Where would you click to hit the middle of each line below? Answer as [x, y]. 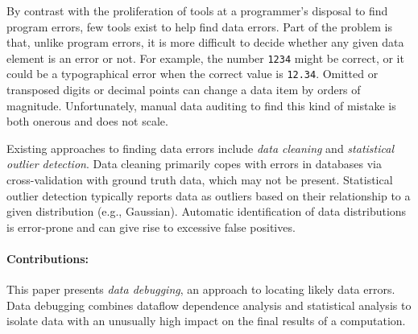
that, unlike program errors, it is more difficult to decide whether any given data [205, 42]
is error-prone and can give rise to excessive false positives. [151, 227]
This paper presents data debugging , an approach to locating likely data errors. [201, 289]
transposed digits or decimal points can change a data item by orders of [184, 90]
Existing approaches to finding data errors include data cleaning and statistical [200, 148]
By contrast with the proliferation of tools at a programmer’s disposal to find [197, 10]
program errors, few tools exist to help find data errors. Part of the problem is [199, 26]
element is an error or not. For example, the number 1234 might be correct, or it [205, 58]
